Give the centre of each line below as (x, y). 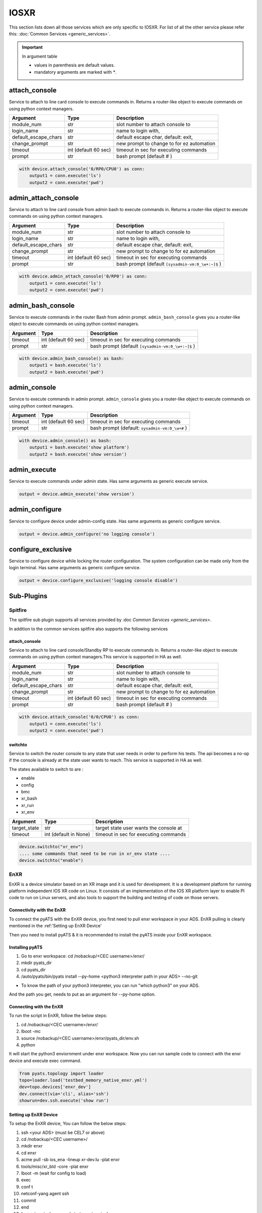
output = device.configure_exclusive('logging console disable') (98, 581)
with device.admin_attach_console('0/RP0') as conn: (83, 276)
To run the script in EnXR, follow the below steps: (58, 1016)
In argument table (40, 56)
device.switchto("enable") (51, 860)
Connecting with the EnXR (36, 1006)
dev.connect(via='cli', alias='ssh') (64, 1094)
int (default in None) (67, 834)
